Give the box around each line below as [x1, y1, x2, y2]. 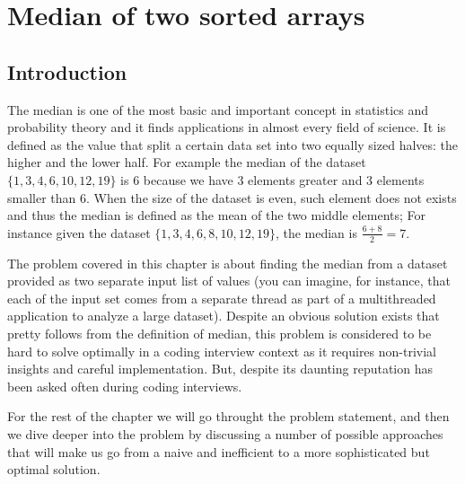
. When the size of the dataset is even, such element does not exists [86, 188, 457, 207]
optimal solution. [7, 460, 101, 479]
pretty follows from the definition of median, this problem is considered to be [7, 323, 432, 342]
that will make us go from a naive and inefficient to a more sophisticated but [7, 442, 430, 461]
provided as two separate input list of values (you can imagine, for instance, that [7, 271, 452, 290]
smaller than [7, 188, 76, 207]
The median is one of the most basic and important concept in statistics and [7, 100, 429, 119]
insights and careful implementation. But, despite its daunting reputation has [7, 359, 433, 378]
